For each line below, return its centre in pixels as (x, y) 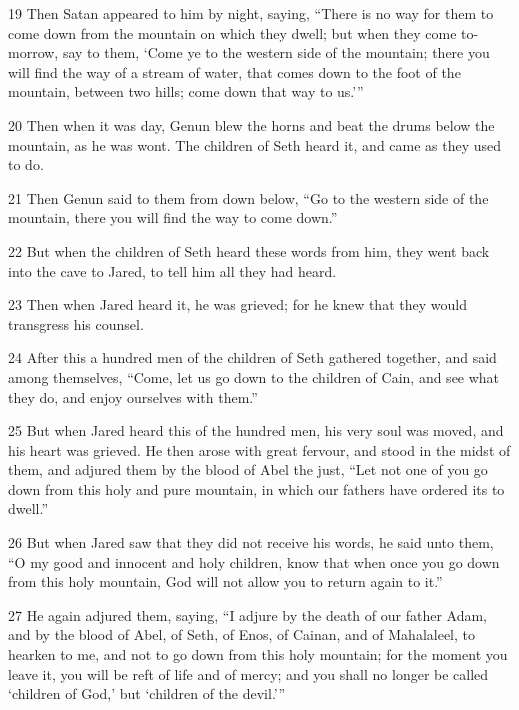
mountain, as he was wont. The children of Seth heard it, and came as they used (255, 144)
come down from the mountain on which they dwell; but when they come (232, 32)
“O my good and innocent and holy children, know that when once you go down (254, 561)
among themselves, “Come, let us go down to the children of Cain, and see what (254, 376)
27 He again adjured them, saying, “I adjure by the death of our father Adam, (247, 614)
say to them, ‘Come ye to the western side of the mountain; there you (276, 52)
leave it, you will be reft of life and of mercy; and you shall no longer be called (248, 673)
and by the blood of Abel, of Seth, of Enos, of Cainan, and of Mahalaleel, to (242, 634)
